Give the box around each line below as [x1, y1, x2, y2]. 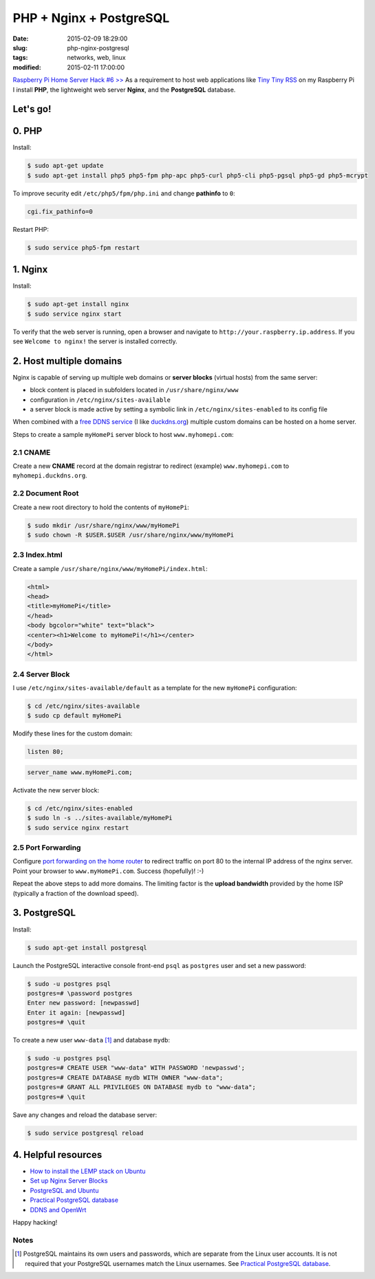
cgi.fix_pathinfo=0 [27, 207, 93, 215]
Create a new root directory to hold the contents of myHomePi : [12, 503, 189, 511]
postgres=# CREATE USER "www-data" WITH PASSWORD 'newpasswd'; [27, 1064, 246, 1072]
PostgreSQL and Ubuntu [30, 1186, 99, 1194]
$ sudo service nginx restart [27, 824, 129, 832]
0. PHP [12, 125, 43, 137]
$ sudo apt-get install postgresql [27, 943, 147, 952]
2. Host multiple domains [12, 355, 122, 367]
